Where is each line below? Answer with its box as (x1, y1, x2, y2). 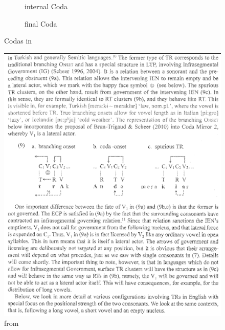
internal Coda (25, 1, 68, 11)
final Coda (25, 18, 57, 29)
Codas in (4, 35, 32, 46)
